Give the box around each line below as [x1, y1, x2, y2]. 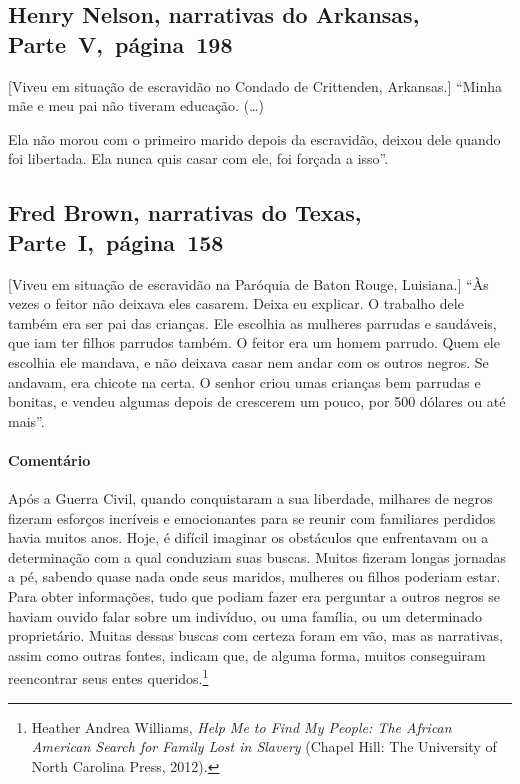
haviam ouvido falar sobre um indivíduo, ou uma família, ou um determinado [8, 605, 482, 626]
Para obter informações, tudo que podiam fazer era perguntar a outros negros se [8, 586, 501, 607]
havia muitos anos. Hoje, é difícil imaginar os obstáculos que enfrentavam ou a [8, 527, 489, 548]
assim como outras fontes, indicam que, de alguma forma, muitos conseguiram [8, 644, 486, 665]
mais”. [8, 410, 45, 431]
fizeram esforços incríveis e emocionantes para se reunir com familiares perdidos [8, 507, 496, 528]
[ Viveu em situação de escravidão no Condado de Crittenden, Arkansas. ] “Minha [8, 75, 502, 96]
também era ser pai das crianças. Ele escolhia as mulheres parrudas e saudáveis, [8, 312, 497, 333]
